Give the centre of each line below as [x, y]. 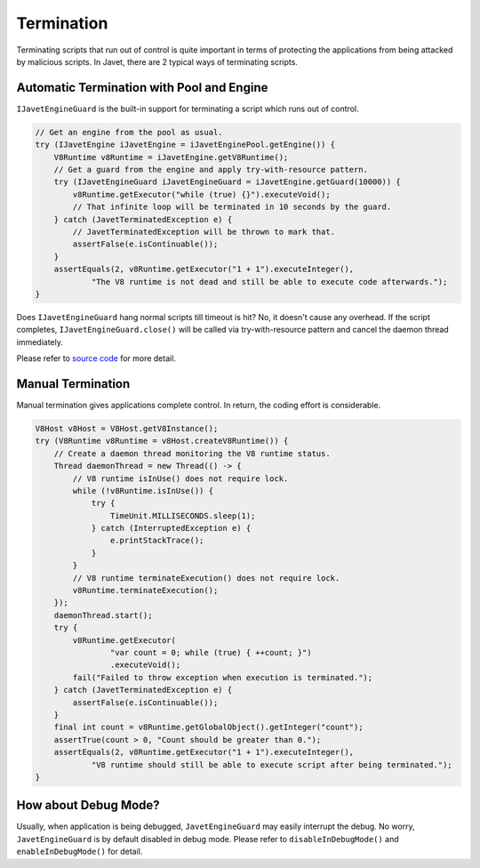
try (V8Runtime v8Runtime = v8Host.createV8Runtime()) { [162, 441]
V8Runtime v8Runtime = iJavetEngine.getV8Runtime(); [171, 157]
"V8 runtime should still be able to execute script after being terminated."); [272, 764]
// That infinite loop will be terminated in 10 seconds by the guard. [232, 207]
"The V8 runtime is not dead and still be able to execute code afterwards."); [269, 281]
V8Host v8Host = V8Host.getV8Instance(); [127, 428]
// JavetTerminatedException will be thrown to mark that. [204, 232]
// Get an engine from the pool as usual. [129, 132]
